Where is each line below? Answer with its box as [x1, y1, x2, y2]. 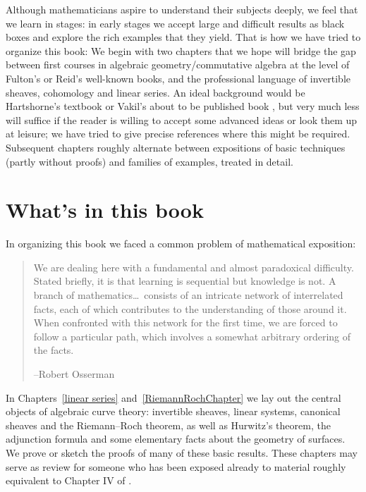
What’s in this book [6, 195, 204, 224]
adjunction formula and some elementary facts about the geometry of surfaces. [6, 431, 346, 446]
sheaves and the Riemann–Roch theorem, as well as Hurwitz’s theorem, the [6, 417, 331, 432]
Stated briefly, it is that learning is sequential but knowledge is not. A [33, 273, 336, 288]
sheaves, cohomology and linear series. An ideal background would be [6, 85, 305, 99]
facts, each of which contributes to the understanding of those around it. [33, 301, 347, 316]
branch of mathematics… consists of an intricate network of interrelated [33, 288, 343, 302]
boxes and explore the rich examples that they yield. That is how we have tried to [6, 30, 361, 44]
